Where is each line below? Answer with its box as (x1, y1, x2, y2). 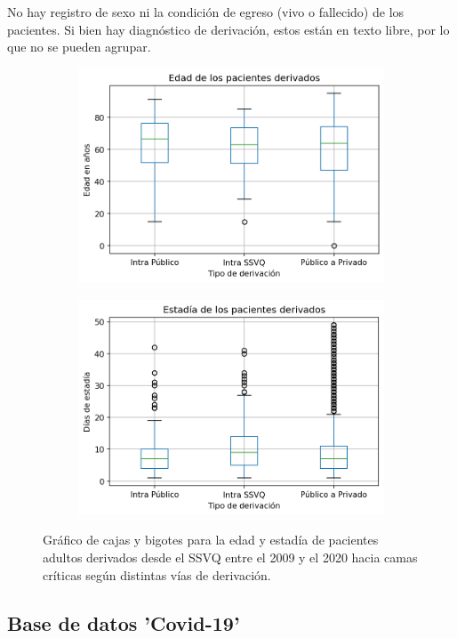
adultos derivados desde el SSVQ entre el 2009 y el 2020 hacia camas (43, 547, 418, 566)
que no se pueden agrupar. (7, 37, 151, 56)
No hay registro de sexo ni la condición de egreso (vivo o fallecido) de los (7, 3, 405, 20)
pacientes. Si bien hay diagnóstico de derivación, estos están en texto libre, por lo (7, 20, 450, 38)
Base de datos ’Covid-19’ (7, 609, 240, 636)
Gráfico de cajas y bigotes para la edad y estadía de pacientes (43, 530, 379, 549)
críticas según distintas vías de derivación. (43, 565, 271, 584)
